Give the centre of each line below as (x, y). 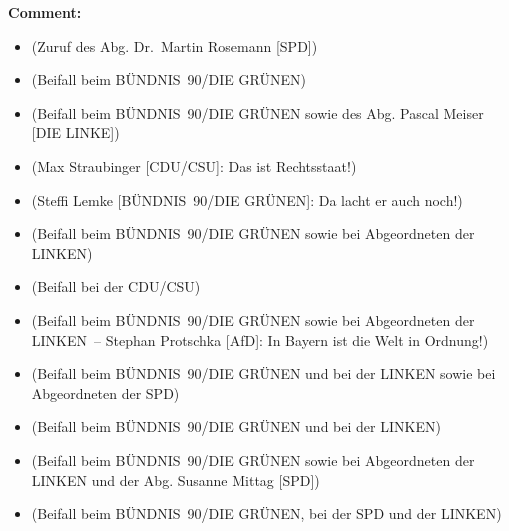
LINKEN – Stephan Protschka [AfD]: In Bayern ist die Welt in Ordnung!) (260, 339)
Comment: (45, 12)
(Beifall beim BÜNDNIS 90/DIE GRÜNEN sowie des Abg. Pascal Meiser (257, 112)
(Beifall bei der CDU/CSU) (116, 286)
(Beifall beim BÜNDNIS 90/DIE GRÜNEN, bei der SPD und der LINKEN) (266, 513)
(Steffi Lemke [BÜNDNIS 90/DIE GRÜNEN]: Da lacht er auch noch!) (247, 199)
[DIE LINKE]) (75, 132)
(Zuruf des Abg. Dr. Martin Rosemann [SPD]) (174, 45)
